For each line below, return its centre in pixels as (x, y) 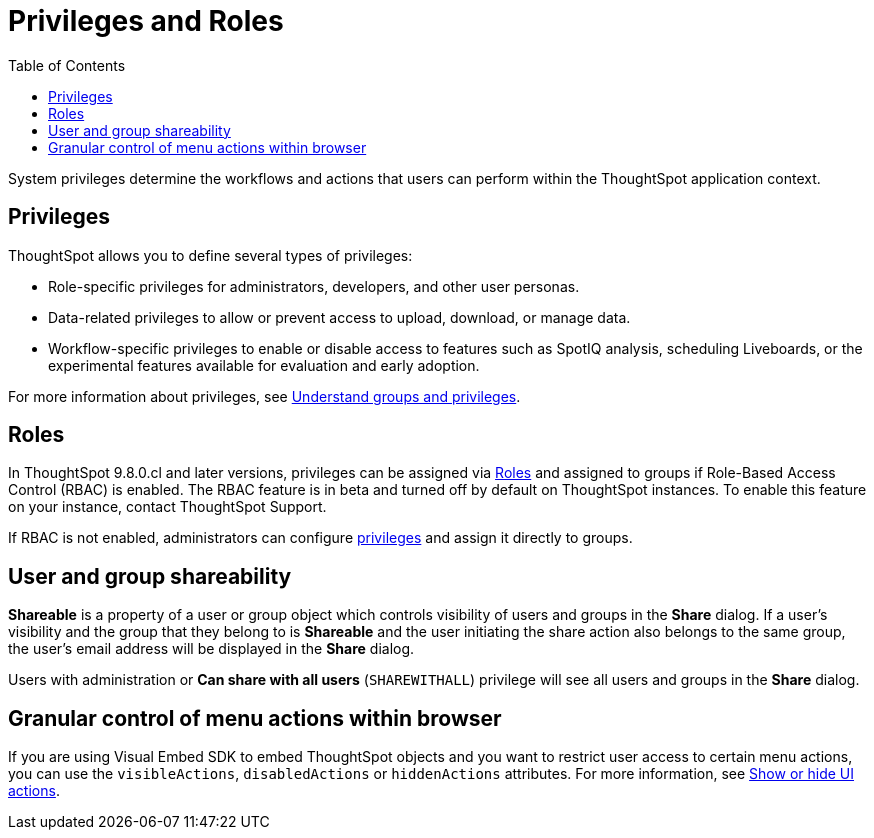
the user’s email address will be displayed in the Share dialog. (211, 649)
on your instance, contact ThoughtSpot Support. (167, 507)
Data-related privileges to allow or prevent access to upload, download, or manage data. (339, 317)
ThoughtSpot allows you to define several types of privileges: (210, 255)
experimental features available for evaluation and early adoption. (264, 365)
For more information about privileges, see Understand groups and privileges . (264, 396)
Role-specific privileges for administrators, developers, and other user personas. (314, 286)
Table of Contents (67, 65)
